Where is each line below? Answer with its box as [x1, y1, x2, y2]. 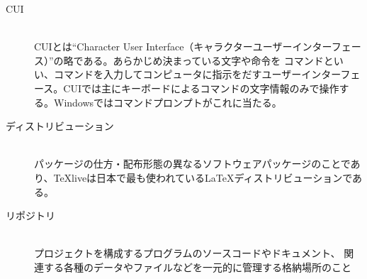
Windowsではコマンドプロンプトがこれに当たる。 [53, 94, 282, 109]
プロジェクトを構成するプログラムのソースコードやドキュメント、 [34, 246, 341, 261]
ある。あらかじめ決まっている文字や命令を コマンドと [83, 53, 334, 67]
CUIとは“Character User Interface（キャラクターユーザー [34, 39, 293, 54]
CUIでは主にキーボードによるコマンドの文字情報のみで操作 [63, 80, 339, 95]
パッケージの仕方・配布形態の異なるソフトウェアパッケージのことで [34, 156, 351, 171]
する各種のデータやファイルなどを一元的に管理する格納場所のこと [43, 259, 351, 274]
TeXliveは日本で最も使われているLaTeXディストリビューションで [53, 170, 352, 185]
